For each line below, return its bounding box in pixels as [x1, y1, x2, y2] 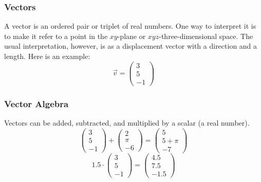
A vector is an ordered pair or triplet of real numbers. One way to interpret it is [4, 21, 256, 31]
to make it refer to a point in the [4, 30, 108, 41]
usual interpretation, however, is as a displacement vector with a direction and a [4, 41, 257, 51]
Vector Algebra [4, 97, 69, 110]
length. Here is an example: [4, 51, 90, 61]
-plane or [117, 30, 146, 41]
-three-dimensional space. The [159, 30, 253, 41]
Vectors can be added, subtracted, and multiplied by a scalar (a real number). [4, 117, 250, 128]
